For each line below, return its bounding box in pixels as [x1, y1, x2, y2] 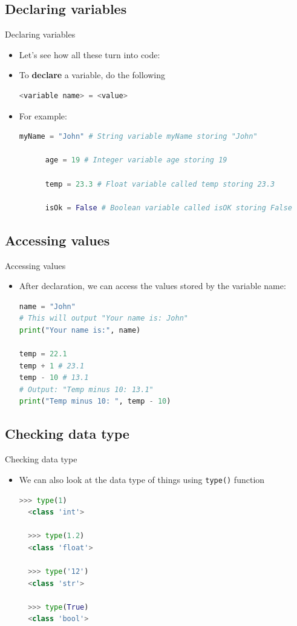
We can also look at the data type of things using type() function [19, 473, 265, 485]
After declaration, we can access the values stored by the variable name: [19, 279, 286, 292]
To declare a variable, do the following [19, 68, 165, 81]
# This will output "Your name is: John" [19, 314, 188, 323]
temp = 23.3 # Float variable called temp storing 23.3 [45, 179, 275, 188]
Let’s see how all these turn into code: [19, 48, 160, 61]
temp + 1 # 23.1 [19, 361, 85, 370]
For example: [19, 109, 67, 122]
